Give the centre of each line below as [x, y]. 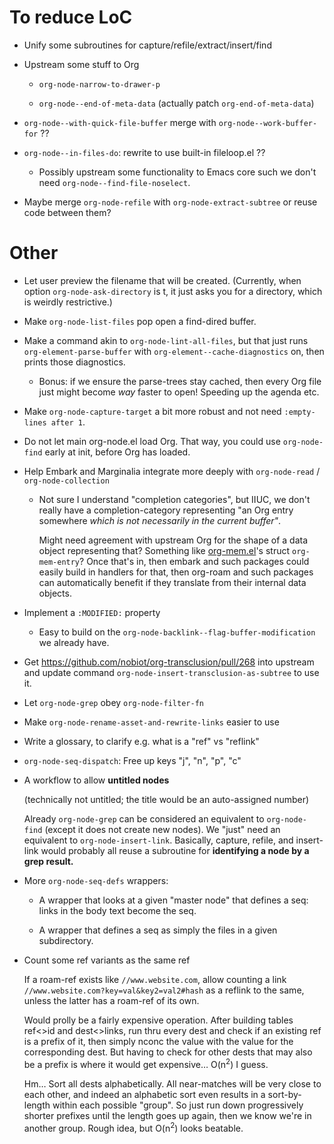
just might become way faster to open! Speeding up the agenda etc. [179, 392]
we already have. [74, 642]
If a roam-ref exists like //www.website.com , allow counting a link [155, 979]
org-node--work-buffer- [268, 123]
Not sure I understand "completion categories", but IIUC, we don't [174, 499]
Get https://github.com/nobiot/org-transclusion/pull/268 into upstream [169, 662]
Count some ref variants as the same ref [107, 960]
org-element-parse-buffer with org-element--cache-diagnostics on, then [174, 351]
